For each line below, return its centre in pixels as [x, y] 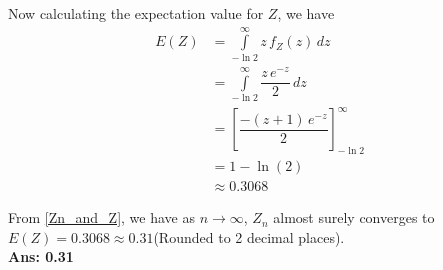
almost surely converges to [354, 217]
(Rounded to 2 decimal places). [249, 236]
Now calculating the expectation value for [136, 13]
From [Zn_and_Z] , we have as [101, 217]
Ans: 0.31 [41, 256]
